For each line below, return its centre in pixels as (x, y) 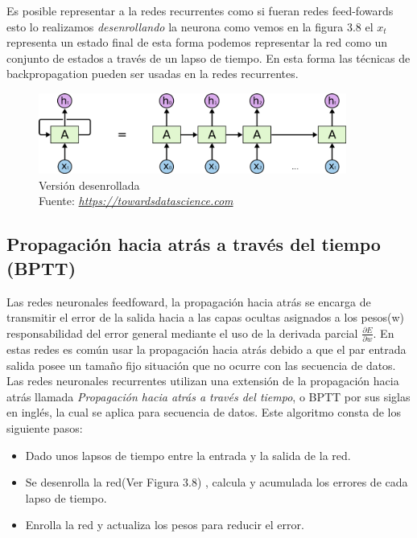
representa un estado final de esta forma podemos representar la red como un (197, 42)
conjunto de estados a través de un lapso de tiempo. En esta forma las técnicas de (208, 57)
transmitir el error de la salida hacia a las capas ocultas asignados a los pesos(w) (206, 317)
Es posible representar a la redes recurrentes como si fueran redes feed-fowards (200, 10)
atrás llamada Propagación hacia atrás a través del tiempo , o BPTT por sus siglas (208, 396)
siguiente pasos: (45, 427)
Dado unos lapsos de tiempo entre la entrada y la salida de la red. (188, 455)
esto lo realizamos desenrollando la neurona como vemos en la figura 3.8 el (190, 26)
